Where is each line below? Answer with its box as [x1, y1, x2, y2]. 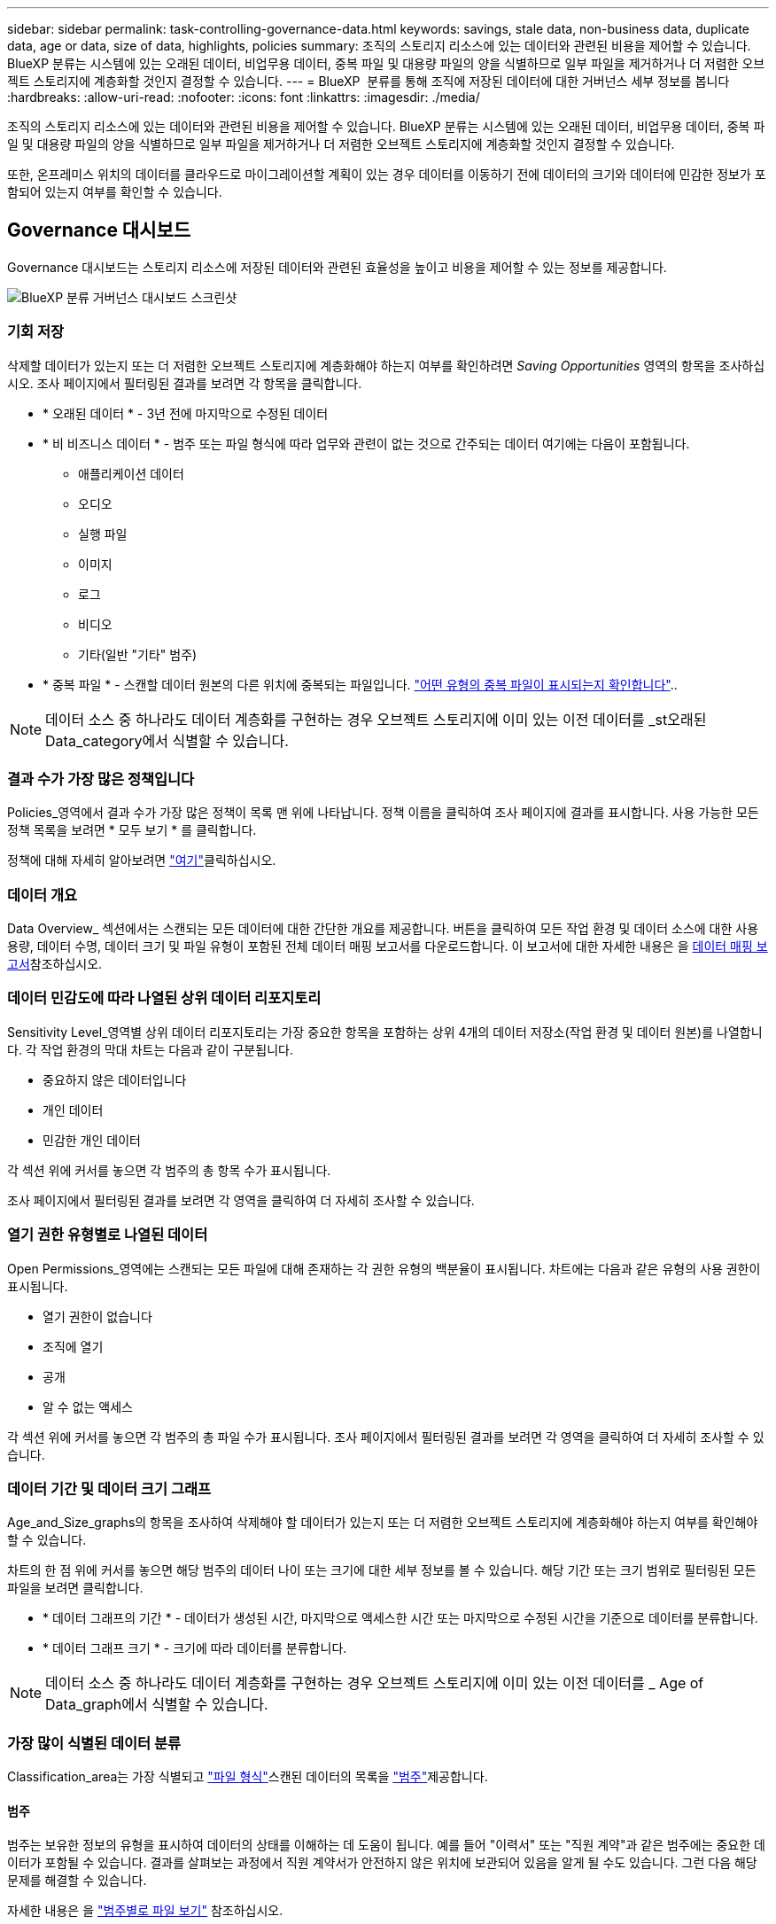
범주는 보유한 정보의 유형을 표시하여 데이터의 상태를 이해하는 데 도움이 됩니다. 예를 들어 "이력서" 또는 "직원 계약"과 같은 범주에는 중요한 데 [7, 1837, 765, 1853]
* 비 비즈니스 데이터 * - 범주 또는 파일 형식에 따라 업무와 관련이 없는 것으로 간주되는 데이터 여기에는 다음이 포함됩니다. [43, 435, 690, 451]
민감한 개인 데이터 [43, 1132, 141, 1148]
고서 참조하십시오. [7, 956, 103, 972]
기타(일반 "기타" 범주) [78, 646, 198, 662]
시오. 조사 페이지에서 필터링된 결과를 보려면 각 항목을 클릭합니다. [7, 375, 362, 391]
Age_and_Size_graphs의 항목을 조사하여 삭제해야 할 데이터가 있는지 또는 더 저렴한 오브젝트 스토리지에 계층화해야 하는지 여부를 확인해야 [7, 1515, 758, 1531]
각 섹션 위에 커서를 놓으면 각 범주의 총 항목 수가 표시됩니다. [7, 1162, 331, 1178]
